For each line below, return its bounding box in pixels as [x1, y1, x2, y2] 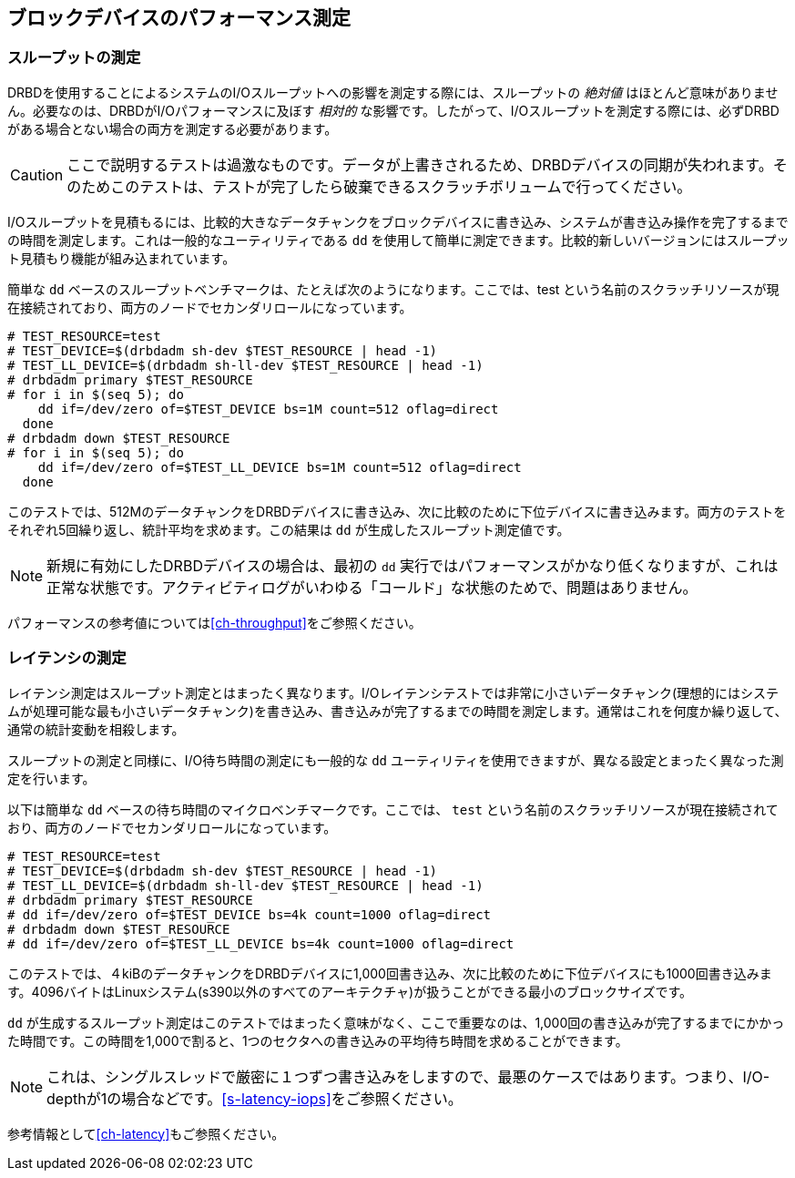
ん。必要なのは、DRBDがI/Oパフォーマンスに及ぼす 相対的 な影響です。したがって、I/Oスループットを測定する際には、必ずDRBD [7, 102, 780, 118]
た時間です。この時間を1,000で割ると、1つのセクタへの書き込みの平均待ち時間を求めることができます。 [7, 1032, 628, 1049]
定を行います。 [7, 770, 96, 786]
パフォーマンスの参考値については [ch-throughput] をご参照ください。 [7, 614, 422, 630]
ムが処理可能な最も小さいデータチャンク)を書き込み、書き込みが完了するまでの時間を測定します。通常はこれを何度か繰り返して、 [7, 702, 788, 719]
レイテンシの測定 [7, 649, 127, 668]
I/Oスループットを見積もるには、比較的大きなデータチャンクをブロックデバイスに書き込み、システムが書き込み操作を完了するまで [7, 213, 789, 230]
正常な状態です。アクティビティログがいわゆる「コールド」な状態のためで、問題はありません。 [46, 578, 698, 597]
